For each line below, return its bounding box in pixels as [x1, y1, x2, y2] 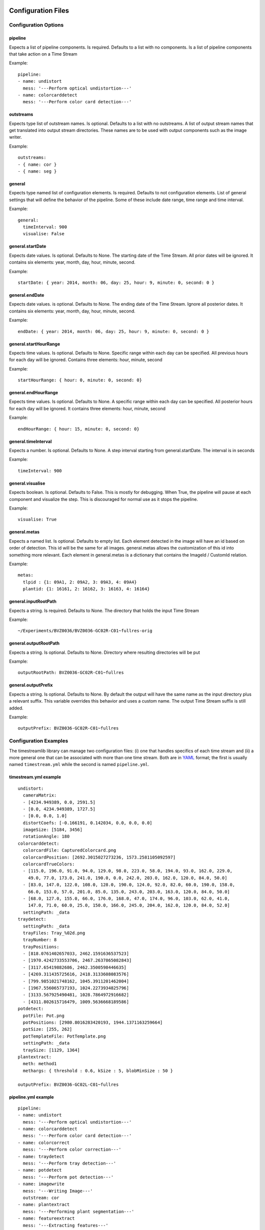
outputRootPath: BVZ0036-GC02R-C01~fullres [18, 670, 124, 676]
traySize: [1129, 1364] [23, 1047, 80, 1053]
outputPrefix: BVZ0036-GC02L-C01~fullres [18, 1081, 119, 1087]
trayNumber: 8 [23, 937, 57, 943]
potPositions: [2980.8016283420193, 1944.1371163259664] [23, 1020, 163, 1025]
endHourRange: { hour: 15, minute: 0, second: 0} [18, 426, 140, 431]
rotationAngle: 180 [23, 834, 70, 839]
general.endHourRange [9, 390, 58, 396]
